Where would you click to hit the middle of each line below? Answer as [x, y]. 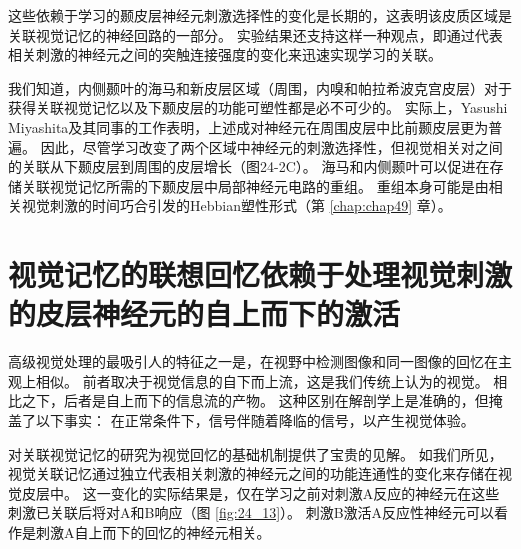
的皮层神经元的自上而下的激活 [204, 313]
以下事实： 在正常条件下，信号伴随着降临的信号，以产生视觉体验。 [255, 420]
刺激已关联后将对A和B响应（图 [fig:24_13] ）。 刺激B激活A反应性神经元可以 [251, 512]
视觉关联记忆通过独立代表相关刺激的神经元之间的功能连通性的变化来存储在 [253, 473]
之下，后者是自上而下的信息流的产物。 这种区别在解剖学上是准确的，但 [255, 400]
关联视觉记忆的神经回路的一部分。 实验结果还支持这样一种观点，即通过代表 [255, 34]
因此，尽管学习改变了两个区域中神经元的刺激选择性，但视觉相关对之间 [271, 146]
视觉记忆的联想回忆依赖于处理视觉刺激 [260, 274]
